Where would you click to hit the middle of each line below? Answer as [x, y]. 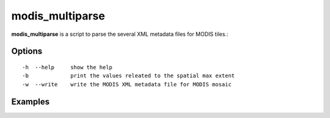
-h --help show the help [68, 67]
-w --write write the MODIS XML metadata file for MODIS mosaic [127, 84]
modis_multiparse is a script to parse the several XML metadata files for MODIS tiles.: [120, 34]
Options [27, 51]
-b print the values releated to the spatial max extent [129, 76]
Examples [31, 101]
